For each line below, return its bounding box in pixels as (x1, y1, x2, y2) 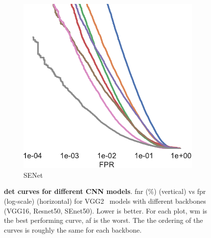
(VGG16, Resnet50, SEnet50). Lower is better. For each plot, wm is (4, 205, 208, 215)
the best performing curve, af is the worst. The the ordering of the (4, 215, 203, 225)
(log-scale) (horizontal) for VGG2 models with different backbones (4, 195, 206, 206)
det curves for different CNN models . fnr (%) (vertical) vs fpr (4, 186, 206, 196)
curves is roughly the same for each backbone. (4, 224, 142, 235)
